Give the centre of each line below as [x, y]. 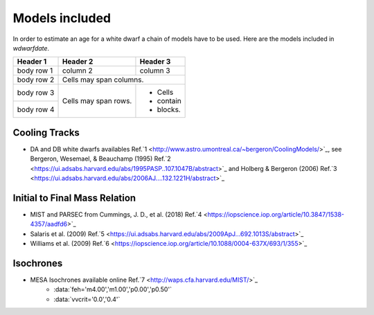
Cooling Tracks [46, 133]
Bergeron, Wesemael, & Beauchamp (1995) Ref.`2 [100, 159]
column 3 [155, 71]
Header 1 [32, 62]
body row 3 [36, 93]
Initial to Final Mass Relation [74, 198]
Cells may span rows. [97, 101]
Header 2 [78, 62]
